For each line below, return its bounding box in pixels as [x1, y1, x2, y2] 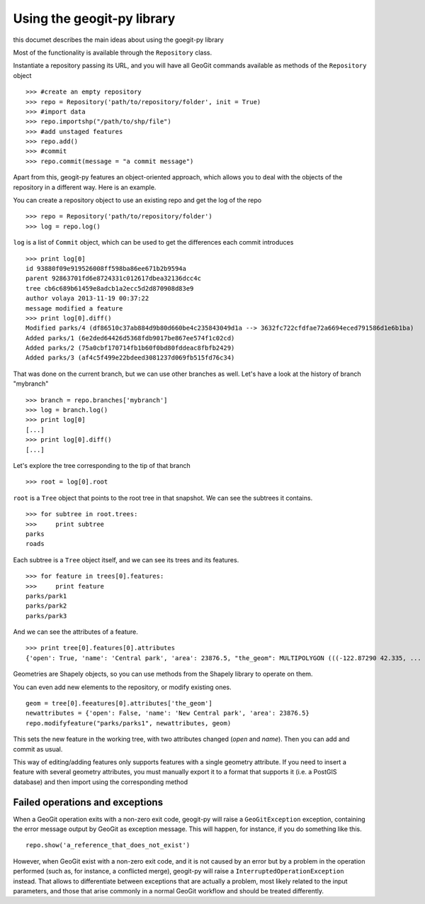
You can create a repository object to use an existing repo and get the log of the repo [13, 196, 262, 205]
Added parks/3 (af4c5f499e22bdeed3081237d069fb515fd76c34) [25, 354, 235, 362]
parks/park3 [25, 612, 67, 620]
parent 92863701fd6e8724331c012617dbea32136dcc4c [25, 274, 202, 283]
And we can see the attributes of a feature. [13, 627, 138, 636]
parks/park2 [25, 602, 67, 610]
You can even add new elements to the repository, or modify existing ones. [13, 683, 232, 691]
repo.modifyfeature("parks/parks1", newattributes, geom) [25, 719, 232, 727]
